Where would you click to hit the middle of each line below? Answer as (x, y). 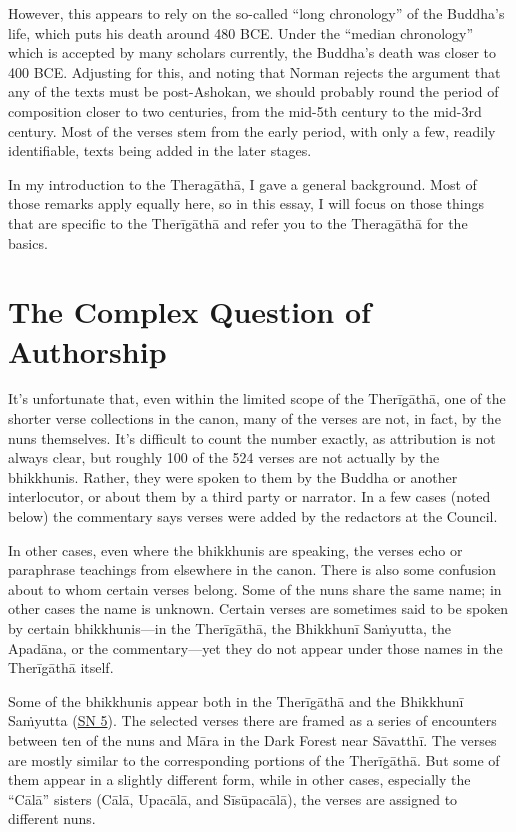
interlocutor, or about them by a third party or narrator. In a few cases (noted (249, 496)
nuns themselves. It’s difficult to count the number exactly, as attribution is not (252, 437)
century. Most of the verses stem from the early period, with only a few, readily (252, 130)
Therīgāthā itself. (61, 667)
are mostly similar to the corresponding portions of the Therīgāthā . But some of (254, 759)
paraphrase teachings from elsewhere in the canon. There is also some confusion (252, 569)
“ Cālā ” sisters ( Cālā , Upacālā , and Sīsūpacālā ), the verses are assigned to (233, 798)
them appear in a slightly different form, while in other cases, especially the (239, 779)
